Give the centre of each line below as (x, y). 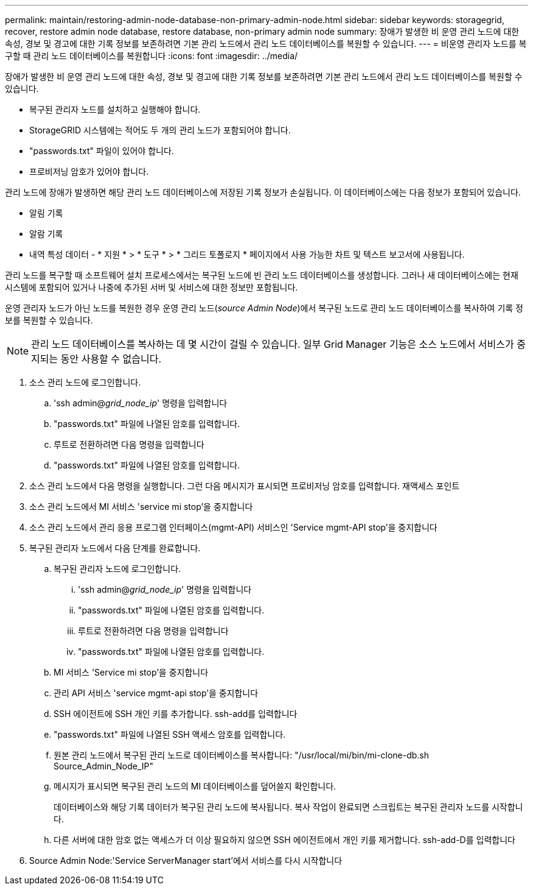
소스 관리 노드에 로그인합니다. (85, 382)
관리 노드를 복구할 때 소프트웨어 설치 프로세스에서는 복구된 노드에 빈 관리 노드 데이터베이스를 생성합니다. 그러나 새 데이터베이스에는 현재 (262, 275)
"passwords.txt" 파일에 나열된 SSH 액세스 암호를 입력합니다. (170, 734)
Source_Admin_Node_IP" (104, 766)
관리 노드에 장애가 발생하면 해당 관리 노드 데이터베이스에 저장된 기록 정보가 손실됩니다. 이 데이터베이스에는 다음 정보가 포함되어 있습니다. (263, 192)
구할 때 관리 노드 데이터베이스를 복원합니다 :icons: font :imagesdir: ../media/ (152, 56)
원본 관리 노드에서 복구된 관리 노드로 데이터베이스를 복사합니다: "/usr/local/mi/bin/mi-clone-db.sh (242, 755)
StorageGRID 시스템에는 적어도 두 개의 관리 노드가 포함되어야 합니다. (160, 130)
